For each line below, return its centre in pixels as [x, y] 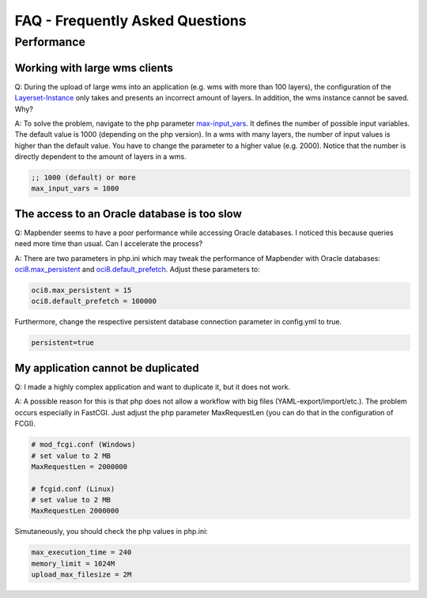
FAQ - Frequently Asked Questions [130, 21]
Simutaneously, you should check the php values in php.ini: [111, 532]
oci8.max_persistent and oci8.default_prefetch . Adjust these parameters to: [137, 270]
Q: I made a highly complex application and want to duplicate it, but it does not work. [153, 387]
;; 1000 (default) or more [83, 178]
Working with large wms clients [94, 68]
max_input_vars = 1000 [75, 189]
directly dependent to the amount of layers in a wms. [101, 157]
